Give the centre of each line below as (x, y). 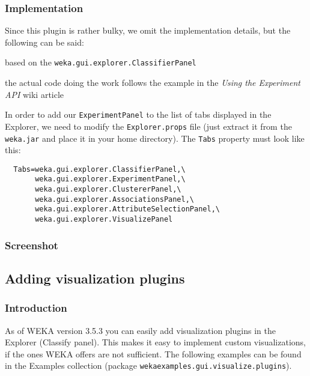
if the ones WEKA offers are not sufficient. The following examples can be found (153, 353)
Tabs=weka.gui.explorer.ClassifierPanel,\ (99, 169)
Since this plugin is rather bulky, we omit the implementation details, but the (148, 30)
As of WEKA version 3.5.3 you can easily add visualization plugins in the (140, 330)
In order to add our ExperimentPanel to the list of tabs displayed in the (138, 114)
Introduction (36, 308)
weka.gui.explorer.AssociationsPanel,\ (114, 199)
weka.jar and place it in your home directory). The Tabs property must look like (155, 138)
